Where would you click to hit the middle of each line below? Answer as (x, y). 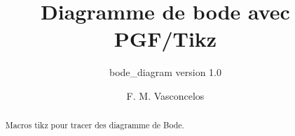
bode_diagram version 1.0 (165, 72)
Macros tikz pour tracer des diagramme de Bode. (95, 125)
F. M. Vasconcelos (165, 95)
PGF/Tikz (165, 39)
